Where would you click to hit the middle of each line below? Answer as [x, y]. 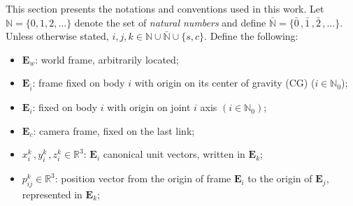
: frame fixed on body [79, 83]
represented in [52, 194]
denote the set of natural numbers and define [170, 22]
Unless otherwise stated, [57, 36]
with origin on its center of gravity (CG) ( [225, 83]
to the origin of [280, 178]
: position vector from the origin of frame [143, 178]
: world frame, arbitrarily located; [107, 59]
